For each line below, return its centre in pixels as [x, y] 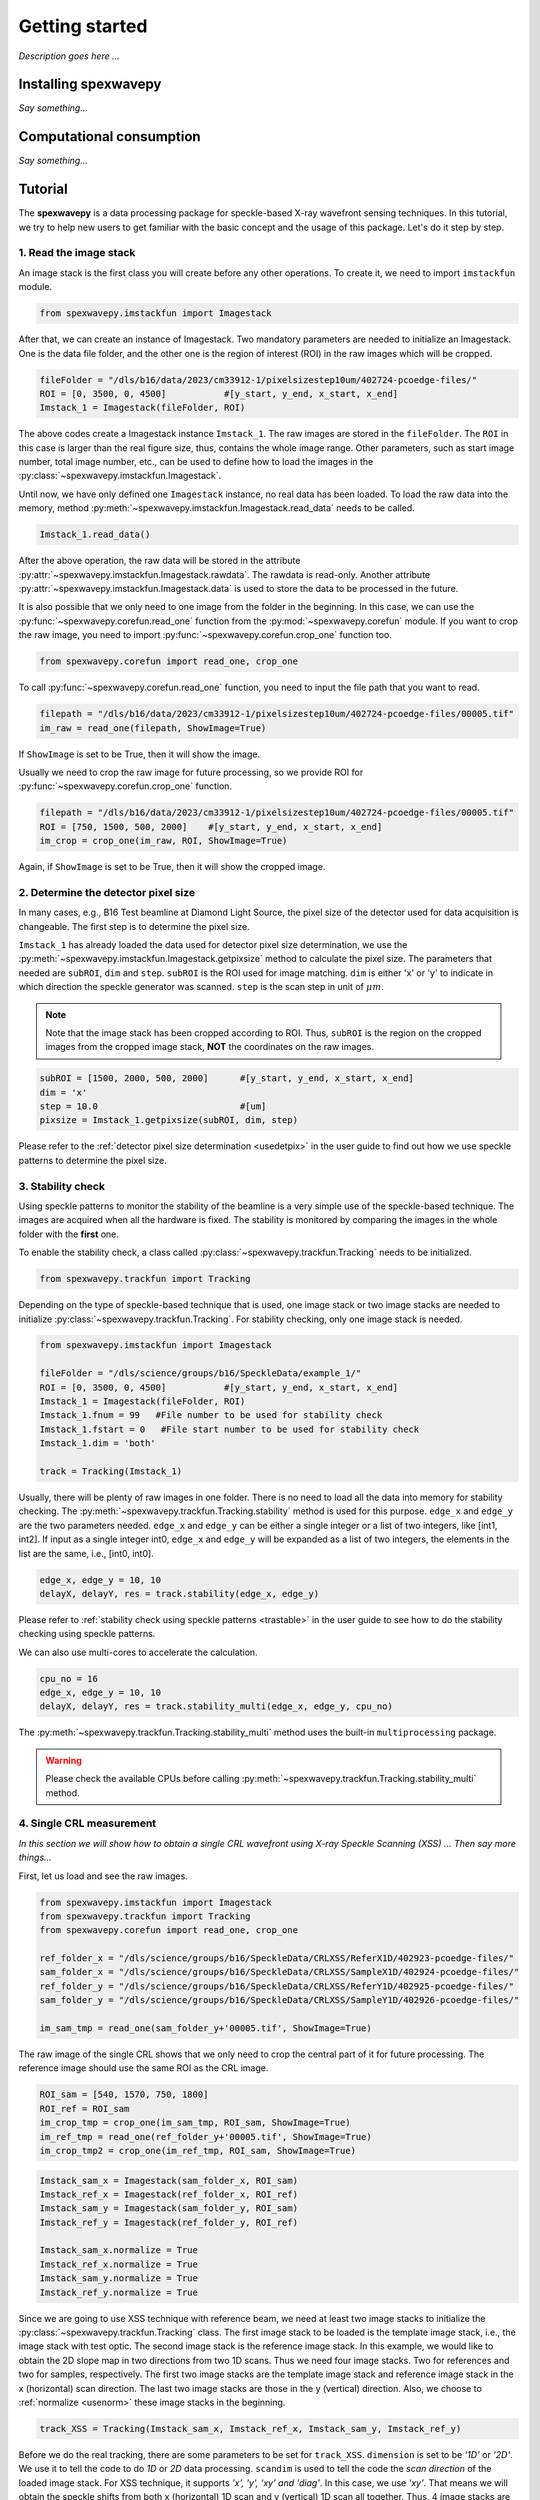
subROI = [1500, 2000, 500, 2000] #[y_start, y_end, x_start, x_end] [227, 1078]
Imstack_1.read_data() [95, 534]
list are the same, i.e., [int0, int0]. [86, 1553]
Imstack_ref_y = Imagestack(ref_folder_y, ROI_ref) [169, 2222]
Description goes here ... [69, 56]
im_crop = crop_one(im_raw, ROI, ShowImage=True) [163, 841]
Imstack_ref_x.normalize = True [119, 2264]
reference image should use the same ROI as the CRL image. [143, 2068]
